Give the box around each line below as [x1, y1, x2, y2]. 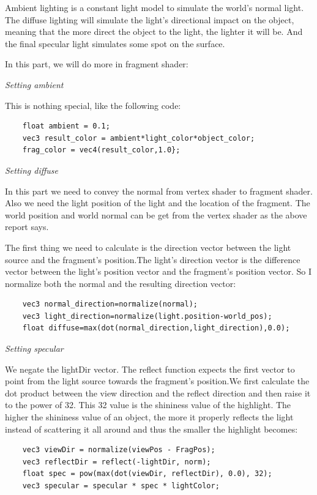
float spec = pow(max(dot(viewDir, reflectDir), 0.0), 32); [22, 469, 272, 478]
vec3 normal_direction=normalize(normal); [22, 300, 198, 309]
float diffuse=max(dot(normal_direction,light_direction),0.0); [22, 324, 290, 333]
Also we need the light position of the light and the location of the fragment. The [5, 196, 310, 209]
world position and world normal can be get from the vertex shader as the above [5, 208, 307, 221]
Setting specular [5, 342, 64, 355]
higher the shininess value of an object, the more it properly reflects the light [5, 411, 294, 423]
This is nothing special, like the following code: [5, 99, 181, 111]
